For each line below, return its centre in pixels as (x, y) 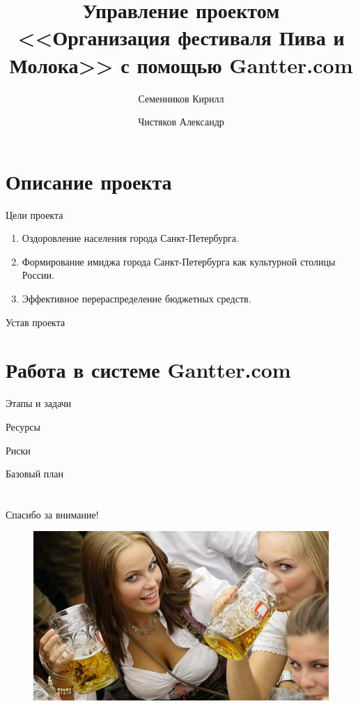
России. (38, 275)
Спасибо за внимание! (52, 514)
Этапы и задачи (39, 403)
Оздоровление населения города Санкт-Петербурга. (130, 238)
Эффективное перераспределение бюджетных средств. (137, 298)
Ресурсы (23, 426)
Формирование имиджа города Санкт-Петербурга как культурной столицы (179, 261)
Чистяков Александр (181, 122)
